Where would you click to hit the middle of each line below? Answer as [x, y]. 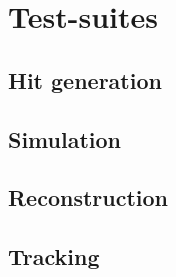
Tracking [54, 256]
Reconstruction [88, 197]
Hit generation [85, 79]
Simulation [65, 138]
